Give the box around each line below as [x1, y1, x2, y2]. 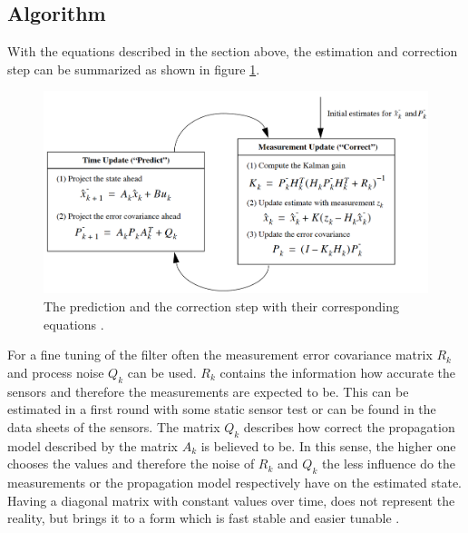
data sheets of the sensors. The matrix [7, 417, 220, 436]
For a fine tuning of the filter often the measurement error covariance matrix [7, 345, 433, 364]
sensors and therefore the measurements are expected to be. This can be [7, 381, 409, 400]
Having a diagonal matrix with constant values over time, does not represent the [7, 490, 455, 509]
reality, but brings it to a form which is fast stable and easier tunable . [7, 508, 400, 528]
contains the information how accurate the [219, 362, 456, 381]
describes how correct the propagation [243, 417, 455, 436]
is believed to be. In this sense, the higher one [200, 436, 456, 455]
